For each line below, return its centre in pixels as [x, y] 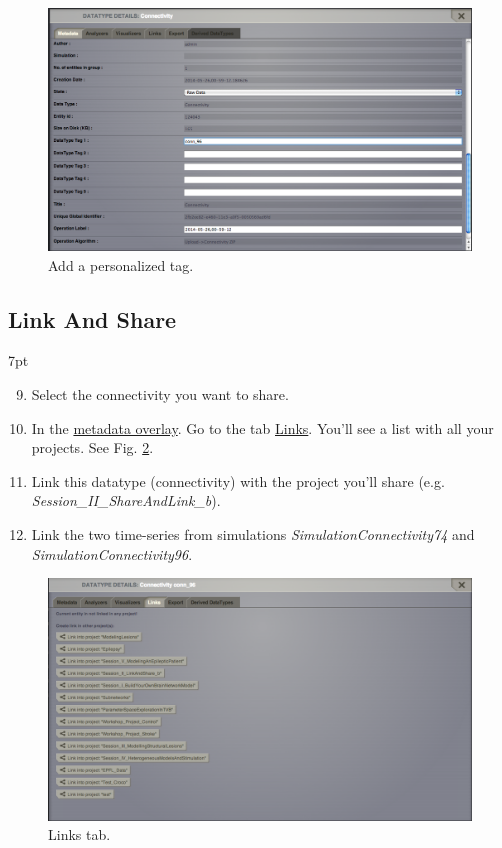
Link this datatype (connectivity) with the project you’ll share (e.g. [238, 480]
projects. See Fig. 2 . [92, 447]
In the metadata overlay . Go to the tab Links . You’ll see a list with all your [262, 427]
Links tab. [79, 834]
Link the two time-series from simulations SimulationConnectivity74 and [253, 534]
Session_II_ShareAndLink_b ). [126, 500]
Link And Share [92, 318]
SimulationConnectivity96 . [112, 553]
